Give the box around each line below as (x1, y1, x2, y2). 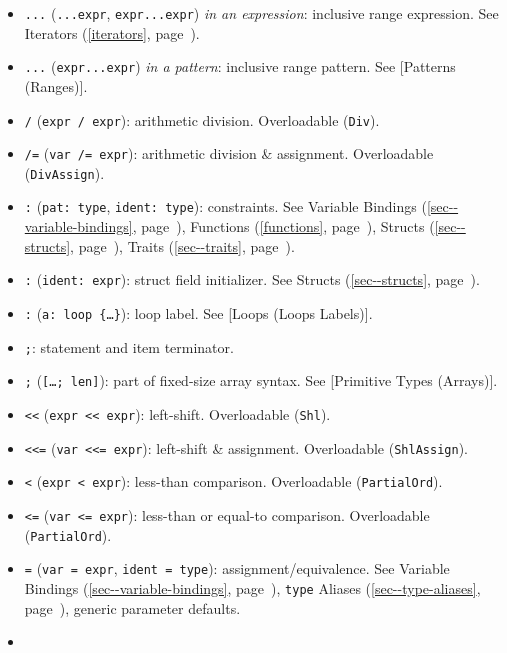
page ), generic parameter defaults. (24, 597, 241, 618)
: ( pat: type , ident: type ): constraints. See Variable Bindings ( (24, 196, 427, 217)
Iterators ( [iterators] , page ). (24, 22, 200, 43)
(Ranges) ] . (24, 75, 88, 96)
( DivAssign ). (24, 162, 105, 183)
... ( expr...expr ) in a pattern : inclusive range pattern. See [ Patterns (24, 56, 456, 77)
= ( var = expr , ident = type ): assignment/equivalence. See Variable (24, 558, 450, 579)
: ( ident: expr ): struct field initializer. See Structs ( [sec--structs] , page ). (24, 269, 480, 290)
